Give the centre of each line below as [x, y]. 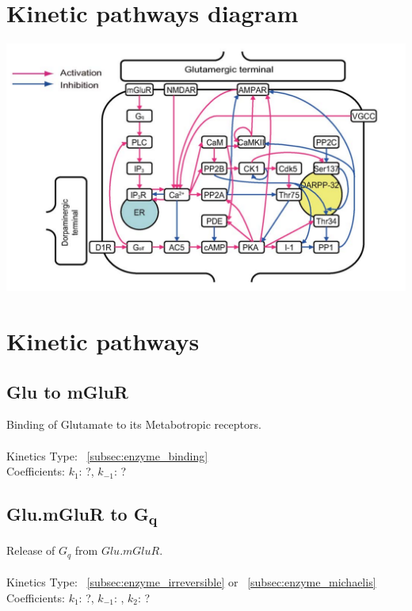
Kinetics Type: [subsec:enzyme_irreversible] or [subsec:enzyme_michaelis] [191, 582]
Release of [31, 550]
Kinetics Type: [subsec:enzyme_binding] [107, 455]
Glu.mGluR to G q [82, 516]
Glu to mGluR [67, 391]
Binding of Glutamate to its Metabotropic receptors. [134, 424]
